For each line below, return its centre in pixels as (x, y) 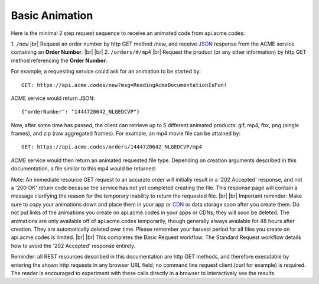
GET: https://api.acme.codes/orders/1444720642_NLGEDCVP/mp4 (112, 147)
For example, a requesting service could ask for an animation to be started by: (106, 72)
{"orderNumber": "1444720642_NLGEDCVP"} (81, 112)
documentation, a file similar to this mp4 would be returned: (84, 169)
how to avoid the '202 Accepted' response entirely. (73, 246)
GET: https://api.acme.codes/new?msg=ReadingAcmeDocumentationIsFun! (124, 85)
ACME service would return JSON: (53, 98)
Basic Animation (52, 15)
